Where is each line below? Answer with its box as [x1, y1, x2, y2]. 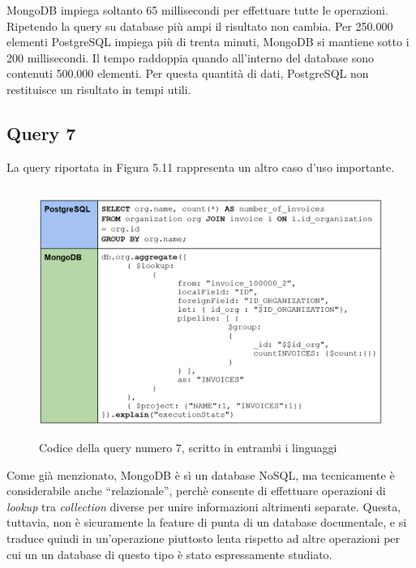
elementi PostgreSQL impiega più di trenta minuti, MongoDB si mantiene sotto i [6, 33, 410, 50]
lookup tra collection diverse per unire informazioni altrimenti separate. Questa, [6, 498, 401, 515]
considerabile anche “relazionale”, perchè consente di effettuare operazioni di [6, 482, 386, 499]
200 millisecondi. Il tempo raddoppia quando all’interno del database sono [6, 49, 375, 66]
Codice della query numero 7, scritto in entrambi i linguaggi [39, 438, 337, 455]
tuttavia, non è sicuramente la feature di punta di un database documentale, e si [6, 514, 407, 531]
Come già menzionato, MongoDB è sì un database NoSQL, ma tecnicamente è [6, 466, 395, 483]
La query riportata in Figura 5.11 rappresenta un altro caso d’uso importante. [6, 158, 395, 175]
